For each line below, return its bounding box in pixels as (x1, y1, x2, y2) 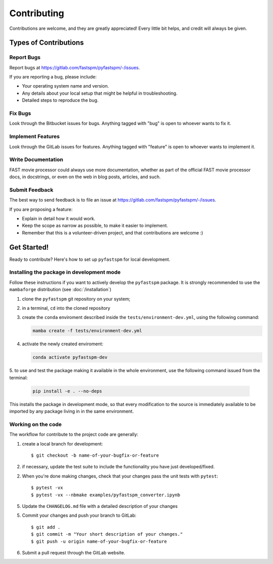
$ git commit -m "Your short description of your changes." (31, 532, 183, 537)
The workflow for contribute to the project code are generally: (9, 431, 139, 437)
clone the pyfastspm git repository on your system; (22, 296, 131, 302)
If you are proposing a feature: (9, 206, 73, 212)
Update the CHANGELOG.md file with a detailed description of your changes (22, 503, 178, 509)
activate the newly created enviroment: (22, 341, 104, 347)
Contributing (9, 8, 64, 19)
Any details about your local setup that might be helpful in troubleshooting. (22, 90, 178, 96)
